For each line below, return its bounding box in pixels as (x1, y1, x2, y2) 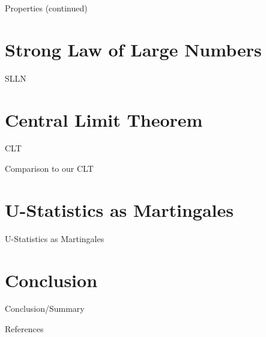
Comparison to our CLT (5, 162, 94, 175)
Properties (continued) (5, 2, 88, 14)
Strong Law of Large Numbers (5, 37, 262, 61)
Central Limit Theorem (5, 107, 203, 132)
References (5, 323, 44, 335)
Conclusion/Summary (5, 302, 85, 315)
